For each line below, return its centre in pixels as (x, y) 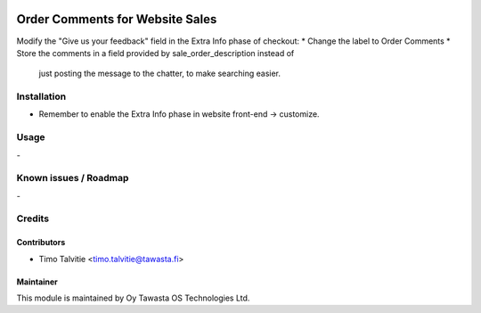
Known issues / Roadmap (73, 178)
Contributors (41, 243)
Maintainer (37, 282)
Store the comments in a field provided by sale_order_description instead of (155, 53)
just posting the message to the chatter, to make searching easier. (159, 74)
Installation (41, 96)
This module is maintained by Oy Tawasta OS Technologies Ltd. (133, 298)
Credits (33, 218)
